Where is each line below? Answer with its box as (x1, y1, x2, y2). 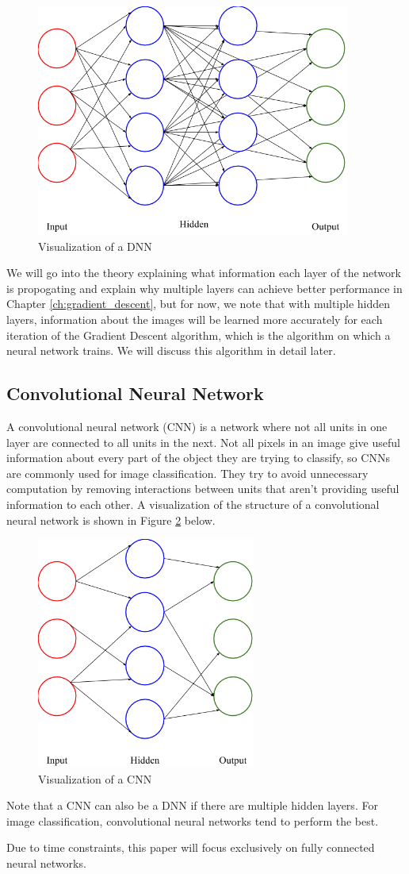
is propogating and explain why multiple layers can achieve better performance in (6, 279, 403, 296)
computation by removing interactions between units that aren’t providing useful (6, 480, 399, 497)
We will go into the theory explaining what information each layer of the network (6, 264, 401, 281)
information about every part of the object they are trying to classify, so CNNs (6, 449, 390, 466)
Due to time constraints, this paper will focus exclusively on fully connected (6, 839, 375, 856)
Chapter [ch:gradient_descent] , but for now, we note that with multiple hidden (6, 295, 391, 312)
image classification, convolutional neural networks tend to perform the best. (6, 812, 379, 829)
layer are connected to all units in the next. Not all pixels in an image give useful (6, 433, 400, 450)
